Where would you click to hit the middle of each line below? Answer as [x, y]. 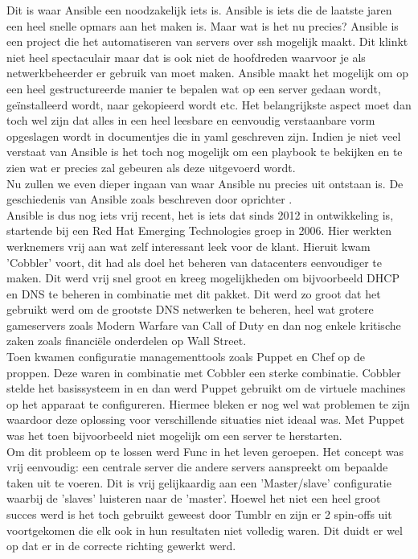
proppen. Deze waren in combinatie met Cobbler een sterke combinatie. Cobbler [204, 372]
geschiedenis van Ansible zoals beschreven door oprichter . [150, 199]
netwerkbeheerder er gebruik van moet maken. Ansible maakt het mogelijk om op [207, 73]
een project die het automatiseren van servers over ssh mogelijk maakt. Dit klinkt [207, 41]
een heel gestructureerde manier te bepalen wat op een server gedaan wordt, [194, 88]
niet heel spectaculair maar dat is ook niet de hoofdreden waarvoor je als [186, 57]
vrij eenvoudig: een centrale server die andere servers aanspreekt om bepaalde [197, 467]
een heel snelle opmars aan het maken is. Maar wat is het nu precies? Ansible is [203, 25]
